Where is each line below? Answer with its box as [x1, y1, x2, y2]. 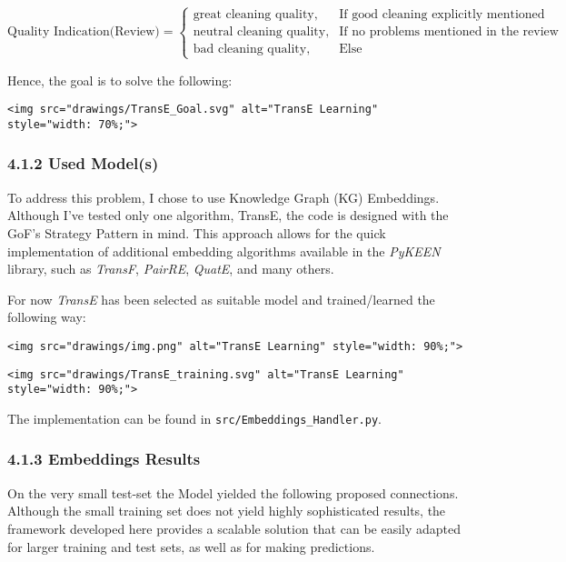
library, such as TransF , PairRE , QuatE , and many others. [7, 259, 334, 278]
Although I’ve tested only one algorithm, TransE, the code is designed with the [7, 206, 449, 225]
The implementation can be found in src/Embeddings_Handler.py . [7, 408, 382, 427]
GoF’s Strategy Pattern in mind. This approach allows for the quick [7, 223, 386, 242]
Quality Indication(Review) [7, 25, 160, 39]
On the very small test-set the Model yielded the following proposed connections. [7, 483, 459, 502]
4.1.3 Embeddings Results [7, 447, 201, 470]
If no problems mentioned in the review [339, 25, 559, 39]
